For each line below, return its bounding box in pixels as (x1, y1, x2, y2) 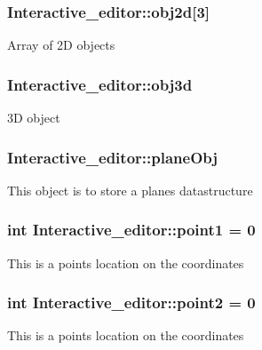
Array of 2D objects (7, 36, 115, 54)
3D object (7, 108, 60, 127)
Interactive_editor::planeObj (7, 146, 218, 168)
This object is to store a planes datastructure (7, 180, 253, 199)
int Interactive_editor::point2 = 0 (7, 291, 256, 314)
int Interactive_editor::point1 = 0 (7, 219, 256, 241)
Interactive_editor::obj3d (7, 73, 193, 95)
